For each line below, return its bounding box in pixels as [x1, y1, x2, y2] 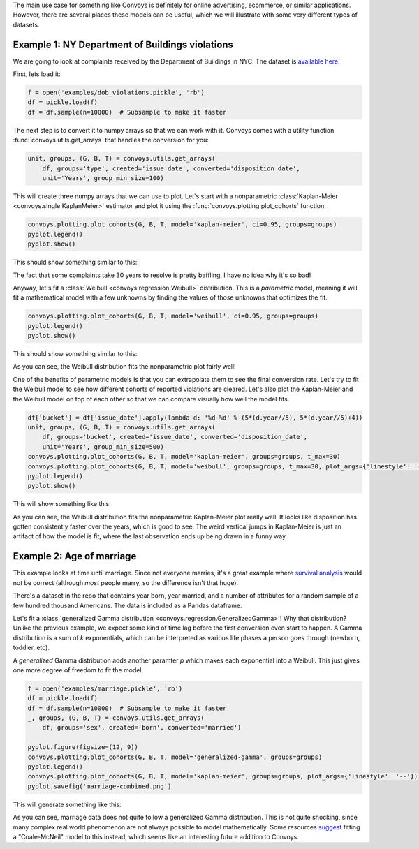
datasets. [13, 20, 40, 29]
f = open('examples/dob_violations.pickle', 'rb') [27, 89, 205, 97]
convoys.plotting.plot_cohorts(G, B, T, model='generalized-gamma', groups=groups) [27, 753, 323, 761]
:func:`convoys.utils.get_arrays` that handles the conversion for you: [13, 136, 209, 145]
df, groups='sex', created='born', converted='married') [42, 723, 242, 732]
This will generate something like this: [13, 800, 122, 809]
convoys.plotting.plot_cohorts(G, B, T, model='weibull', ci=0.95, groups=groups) [27, 312, 319, 320]
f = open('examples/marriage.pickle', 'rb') [27, 684, 183, 693]
